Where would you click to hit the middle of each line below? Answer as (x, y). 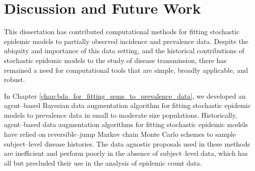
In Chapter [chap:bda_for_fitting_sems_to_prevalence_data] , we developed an (125, 96)
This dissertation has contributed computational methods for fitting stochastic (122, 32)
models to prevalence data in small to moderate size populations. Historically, (121, 115)
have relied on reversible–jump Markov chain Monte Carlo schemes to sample (120, 134)
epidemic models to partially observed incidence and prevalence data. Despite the (126, 41)
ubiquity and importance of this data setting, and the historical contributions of (124, 51)
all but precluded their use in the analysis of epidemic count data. (103, 162)
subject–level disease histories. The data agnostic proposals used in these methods (127, 143)
